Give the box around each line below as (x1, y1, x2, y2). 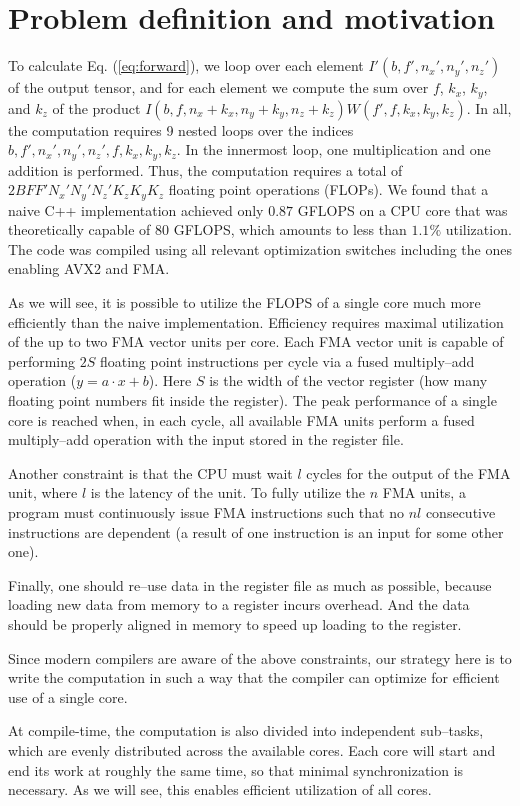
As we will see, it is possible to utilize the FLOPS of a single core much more (8, 292, 481, 313)
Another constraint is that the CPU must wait (8, 462, 293, 483)
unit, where (8, 482, 78, 503)
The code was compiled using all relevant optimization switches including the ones (8, 238, 512, 259)
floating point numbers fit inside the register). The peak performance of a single (8, 390, 497, 411)
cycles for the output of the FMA (306, 462, 511, 483)
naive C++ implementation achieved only (8, 199, 264, 220)
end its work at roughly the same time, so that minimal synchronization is (8, 759, 464, 780)
